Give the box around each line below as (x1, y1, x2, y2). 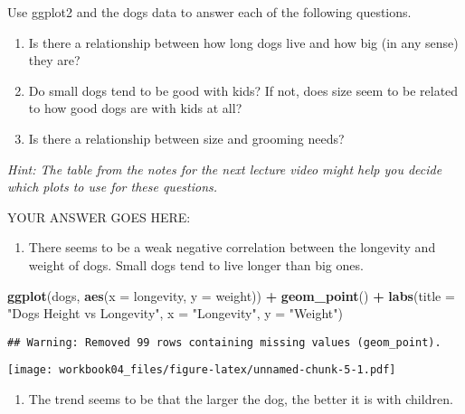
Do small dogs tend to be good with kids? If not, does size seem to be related (28, 80, 459, 99)
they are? (28, 51, 81, 70)
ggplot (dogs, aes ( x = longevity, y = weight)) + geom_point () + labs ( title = (7, 286, 455, 305)
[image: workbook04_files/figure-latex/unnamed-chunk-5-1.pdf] (7, 363, 396, 377)
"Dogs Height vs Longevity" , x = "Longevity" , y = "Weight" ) (7, 304, 343, 323)
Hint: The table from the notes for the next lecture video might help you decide (7, 159, 442, 178)
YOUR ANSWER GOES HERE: (7, 207, 191, 226)
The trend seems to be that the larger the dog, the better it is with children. (28, 390, 453, 409)
